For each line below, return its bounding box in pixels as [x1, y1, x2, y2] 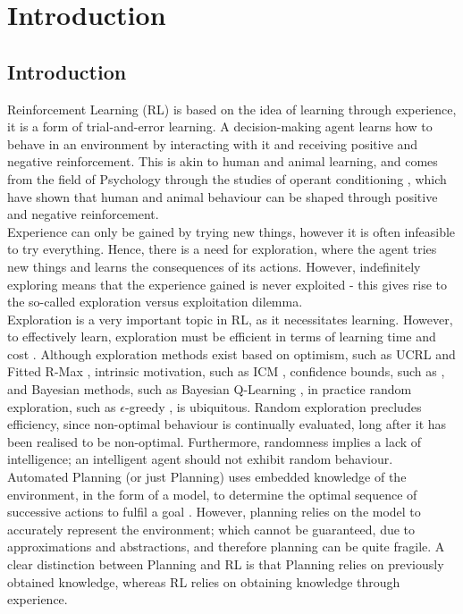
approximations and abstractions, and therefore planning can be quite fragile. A [7, 537, 445, 556]
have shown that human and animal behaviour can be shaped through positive [7, 187, 438, 206]
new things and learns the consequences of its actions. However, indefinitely [7, 257, 421, 275]
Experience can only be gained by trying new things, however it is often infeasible [7, 222, 456, 240]
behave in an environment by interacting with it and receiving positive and [7, 134, 418, 153]
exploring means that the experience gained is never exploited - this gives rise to [7, 274, 448, 293]
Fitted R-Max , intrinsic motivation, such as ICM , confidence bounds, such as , [7, 362, 445, 381]
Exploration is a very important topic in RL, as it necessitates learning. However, [7, 309, 453, 328]
